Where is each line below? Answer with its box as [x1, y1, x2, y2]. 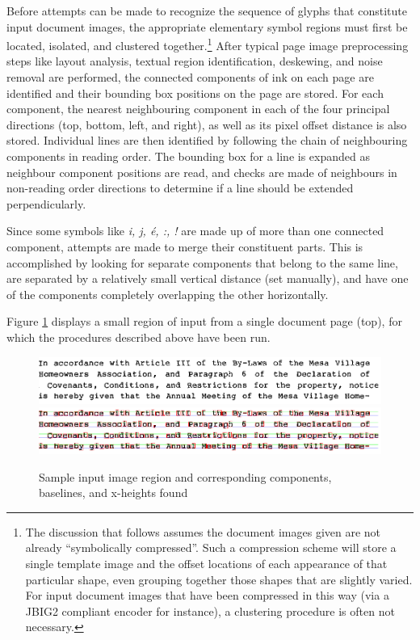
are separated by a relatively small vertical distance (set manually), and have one [6, 270, 409, 287]
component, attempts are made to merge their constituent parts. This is [6, 238, 363, 255]
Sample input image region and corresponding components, [39, 468, 332, 485]
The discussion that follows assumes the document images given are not [25, 523, 381, 540]
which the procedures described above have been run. [6, 328, 271, 345]
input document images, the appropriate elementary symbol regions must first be [6, 18, 408, 35]
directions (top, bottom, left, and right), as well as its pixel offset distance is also [6, 116, 407, 133]
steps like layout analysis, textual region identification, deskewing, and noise [6, 53, 383, 69]
